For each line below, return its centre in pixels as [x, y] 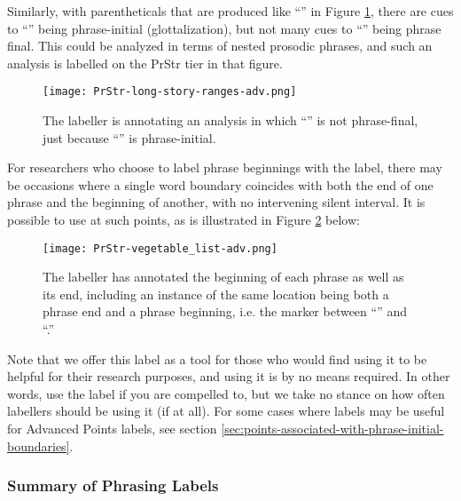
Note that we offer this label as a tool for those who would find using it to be [217, 358]
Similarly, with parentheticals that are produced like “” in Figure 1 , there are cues [230, 11]
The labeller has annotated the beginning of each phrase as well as [223, 277]
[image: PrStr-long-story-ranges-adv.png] [170, 92]
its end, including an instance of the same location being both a [216, 294]
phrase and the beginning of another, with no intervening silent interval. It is [216, 202]
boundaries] [39, 445]
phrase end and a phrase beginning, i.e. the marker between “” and [225, 311]
